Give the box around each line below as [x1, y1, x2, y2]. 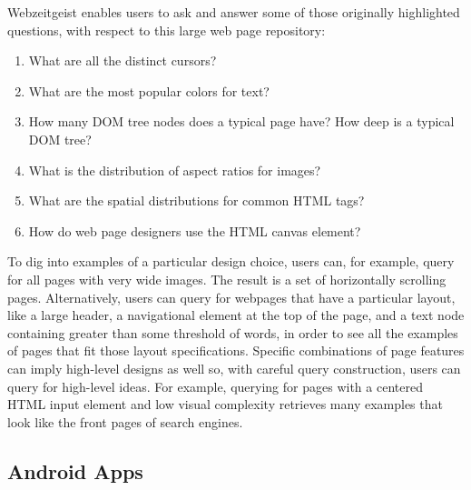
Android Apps [7, 456, 143, 485]
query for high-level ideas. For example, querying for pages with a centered [7, 376, 423, 395]
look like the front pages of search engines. [7, 412, 243, 431]
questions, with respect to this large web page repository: [7, 20, 326, 39]
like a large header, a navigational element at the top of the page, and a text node [7, 305, 465, 325]
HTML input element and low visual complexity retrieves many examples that [7, 395, 443, 414]
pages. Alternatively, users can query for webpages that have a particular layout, [7, 287, 456, 306]
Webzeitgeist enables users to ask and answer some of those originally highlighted [7, 3, 460, 21]
